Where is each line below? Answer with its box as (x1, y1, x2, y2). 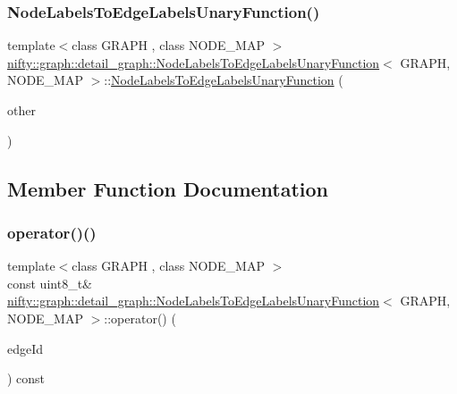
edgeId (7, 339, 44, 357)
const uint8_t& (7, 273, 92, 292)
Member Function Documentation (7, 174, 329, 202)
